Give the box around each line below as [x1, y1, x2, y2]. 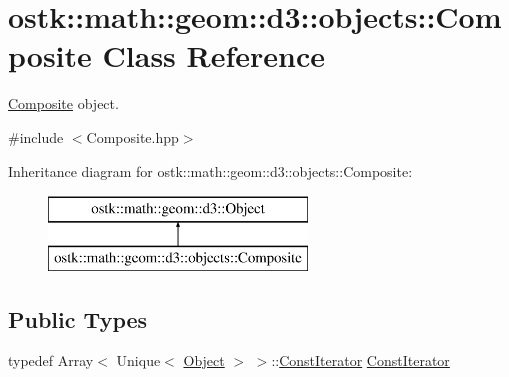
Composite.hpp [86, 126, 179, 147]
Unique [116, 350, 161, 371]
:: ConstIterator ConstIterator [271, 350, 450, 371]
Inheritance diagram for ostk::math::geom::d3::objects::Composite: [8, 160, 413, 181]
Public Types [8, 303, 148, 334]
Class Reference [102, 35, 326, 76]
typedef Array [8, 350, 94, 371]
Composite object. [8, 93, 119, 114]
